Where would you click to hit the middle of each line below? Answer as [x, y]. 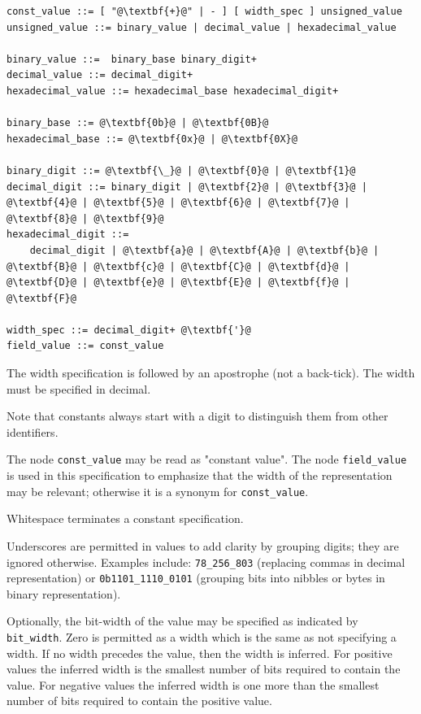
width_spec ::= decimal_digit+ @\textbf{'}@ [129, 330]
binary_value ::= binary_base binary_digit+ [132, 59]
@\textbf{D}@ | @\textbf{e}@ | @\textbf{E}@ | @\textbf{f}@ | [178, 283]
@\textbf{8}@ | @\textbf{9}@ [85, 218]
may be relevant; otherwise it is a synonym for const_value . [158, 491]
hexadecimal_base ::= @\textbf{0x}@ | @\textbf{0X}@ [152, 139]
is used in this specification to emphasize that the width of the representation [200, 475]
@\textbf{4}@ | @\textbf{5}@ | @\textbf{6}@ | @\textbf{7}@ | [178, 203]
